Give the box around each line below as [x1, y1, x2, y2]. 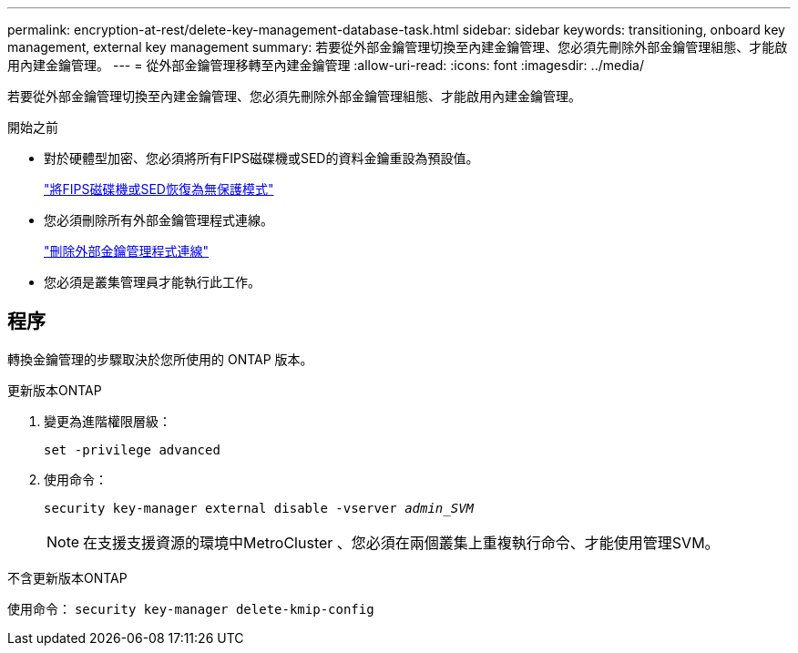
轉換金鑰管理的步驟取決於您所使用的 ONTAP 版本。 [7, 351, 313, 367]
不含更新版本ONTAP [7, 569, 128, 586]
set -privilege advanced [44, 442, 220, 457]
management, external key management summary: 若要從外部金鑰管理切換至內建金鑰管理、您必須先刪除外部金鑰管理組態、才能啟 [7, 39, 788, 55]
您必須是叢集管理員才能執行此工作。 [44, 274, 261, 290]
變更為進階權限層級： [44, 413, 171, 429]
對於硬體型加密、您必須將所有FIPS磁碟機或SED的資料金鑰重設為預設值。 [44, 150, 479, 166]
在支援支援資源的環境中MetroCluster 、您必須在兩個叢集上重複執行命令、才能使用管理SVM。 [83, 533, 720, 552]
